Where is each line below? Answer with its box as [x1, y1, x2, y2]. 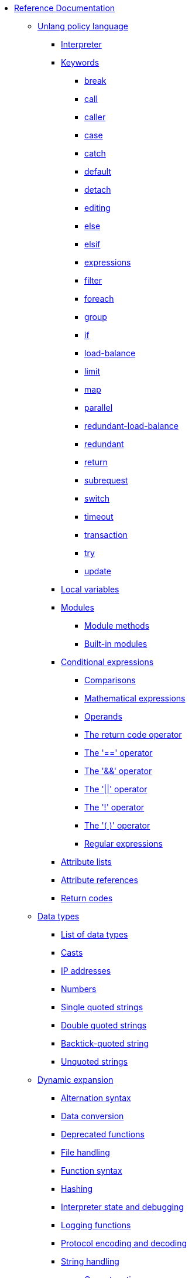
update [84, 566, 111, 576]
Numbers [61, 984, 97, 994]
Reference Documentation [14, 3, 115, 13]
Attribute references [61, 875, 138, 885]
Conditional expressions [61, 657, 154, 667]
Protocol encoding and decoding [61, 1238, 187, 1248]
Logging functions [61, 1220, 131, 1230]
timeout [84, 512, 114, 522]
